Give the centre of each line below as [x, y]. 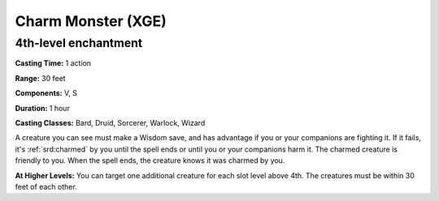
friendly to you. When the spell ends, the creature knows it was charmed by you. [150, 160]
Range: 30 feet [40, 78]
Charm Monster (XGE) [91, 21]
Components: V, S [46, 93]
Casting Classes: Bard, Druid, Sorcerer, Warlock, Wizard [110, 122]
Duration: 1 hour [43, 108]
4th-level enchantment [78, 43]
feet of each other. [46, 186]
